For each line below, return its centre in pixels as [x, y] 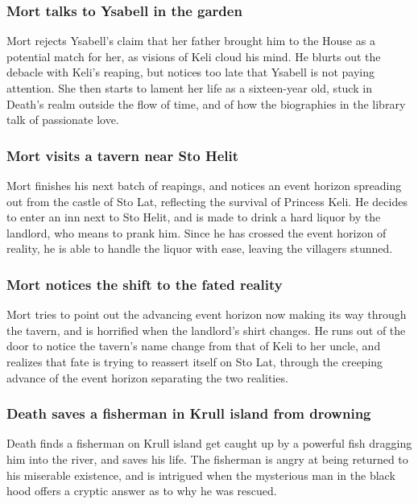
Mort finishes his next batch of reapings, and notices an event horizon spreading [204, 185]
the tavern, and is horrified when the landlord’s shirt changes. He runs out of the [206, 330]
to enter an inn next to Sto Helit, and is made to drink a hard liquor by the [194, 217]
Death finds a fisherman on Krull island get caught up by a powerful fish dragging [209, 443]
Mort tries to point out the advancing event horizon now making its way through [207, 314]
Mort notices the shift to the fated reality [145, 284]
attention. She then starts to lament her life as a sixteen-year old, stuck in [189, 88]
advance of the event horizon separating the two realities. [147, 377]
